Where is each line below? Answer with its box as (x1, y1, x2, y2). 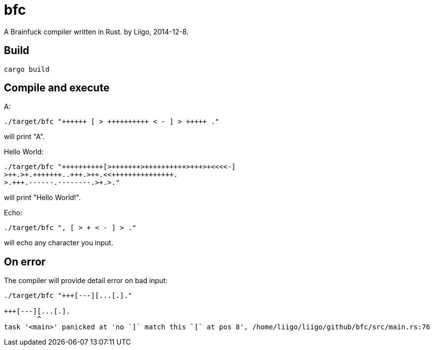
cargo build (4, 65, 50, 73)
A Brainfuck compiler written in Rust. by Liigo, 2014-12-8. (4, 27, 189, 36)
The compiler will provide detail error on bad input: (4, 276, 168, 285)
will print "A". (4, 132, 45, 141)
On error (4, 255, 46, 268)
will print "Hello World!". (4, 193, 81, 202)
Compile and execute (4, 82, 109, 94)
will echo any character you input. (4, 238, 113, 247)
